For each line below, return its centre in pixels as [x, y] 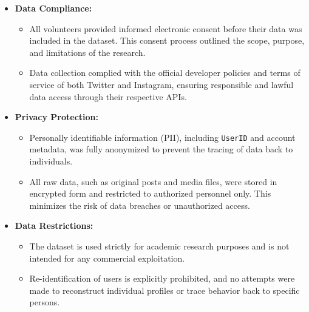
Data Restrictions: [54, 226]
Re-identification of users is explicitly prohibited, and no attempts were [162, 278]
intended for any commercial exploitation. [107, 258]
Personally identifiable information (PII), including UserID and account [162, 137]
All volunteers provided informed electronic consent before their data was [166, 28]
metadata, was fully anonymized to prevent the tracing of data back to [161, 149]
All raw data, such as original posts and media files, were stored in [153, 181]
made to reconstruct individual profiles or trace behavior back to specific [165, 290]
